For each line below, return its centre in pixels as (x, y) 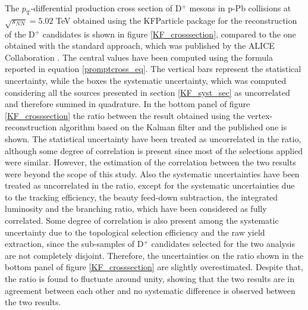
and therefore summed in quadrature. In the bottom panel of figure (128, 104)
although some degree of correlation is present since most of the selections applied (154, 150)
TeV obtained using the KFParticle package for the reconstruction (177, 20)
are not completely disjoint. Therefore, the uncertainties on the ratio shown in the (154, 255)
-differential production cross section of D (106, 8)
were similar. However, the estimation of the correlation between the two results (150, 162)
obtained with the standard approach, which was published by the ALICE (140, 46)
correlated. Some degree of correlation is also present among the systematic (142, 220)
